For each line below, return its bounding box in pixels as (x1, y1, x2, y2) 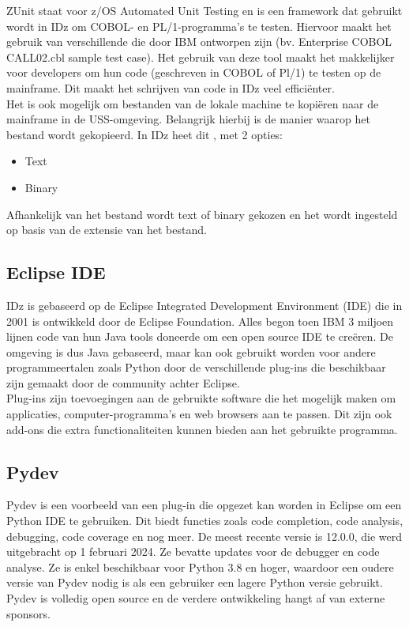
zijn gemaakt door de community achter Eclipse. (6, 374, 240, 391)
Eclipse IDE (6, 260, 106, 285)
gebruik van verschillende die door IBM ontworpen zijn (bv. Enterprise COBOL (6, 33, 392, 50)
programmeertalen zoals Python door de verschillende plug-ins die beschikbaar (6, 359, 386, 376)
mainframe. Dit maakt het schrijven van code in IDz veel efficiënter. (6, 79, 335, 96)
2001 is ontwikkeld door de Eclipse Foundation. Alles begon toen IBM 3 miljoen (6, 312, 394, 329)
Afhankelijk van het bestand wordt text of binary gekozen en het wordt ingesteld (6, 206, 398, 222)
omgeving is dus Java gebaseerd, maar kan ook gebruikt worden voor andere (6, 343, 376, 360)
